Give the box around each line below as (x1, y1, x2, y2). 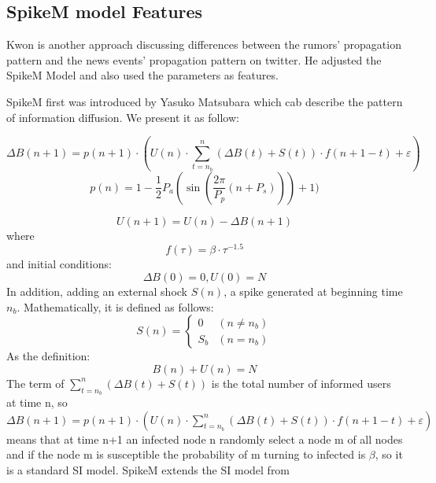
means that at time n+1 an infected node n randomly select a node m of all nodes (6, 430, 403, 447)
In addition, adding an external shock (6, 282, 187, 299)
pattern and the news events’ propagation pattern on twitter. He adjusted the (6, 51, 382, 68)
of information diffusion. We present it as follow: (6, 109, 239, 125)
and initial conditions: (6, 256, 112, 272)
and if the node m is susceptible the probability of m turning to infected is (6, 446, 366, 463)
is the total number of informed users (211, 374, 391, 391)
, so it (375, 446, 403, 463)
